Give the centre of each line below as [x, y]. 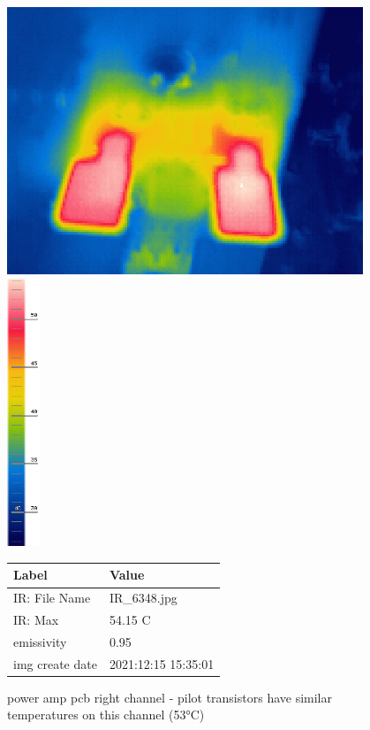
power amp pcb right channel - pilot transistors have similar [170, 697]
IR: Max [36, 620]
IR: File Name [52, 598]
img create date [55, 663]
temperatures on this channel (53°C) [106, 715]
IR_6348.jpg [143, 598]
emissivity [40, 641]
